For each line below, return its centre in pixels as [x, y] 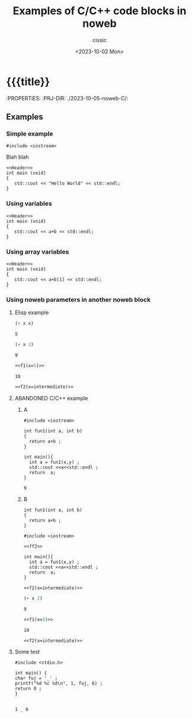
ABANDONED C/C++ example [51, 398]
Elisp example [32, 312]
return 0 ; [28, 689]
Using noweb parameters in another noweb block [79, 299]
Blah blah [17, 157]
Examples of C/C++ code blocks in [100, 11]
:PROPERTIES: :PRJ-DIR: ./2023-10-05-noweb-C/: [67, 98]
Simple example [30, 134]
